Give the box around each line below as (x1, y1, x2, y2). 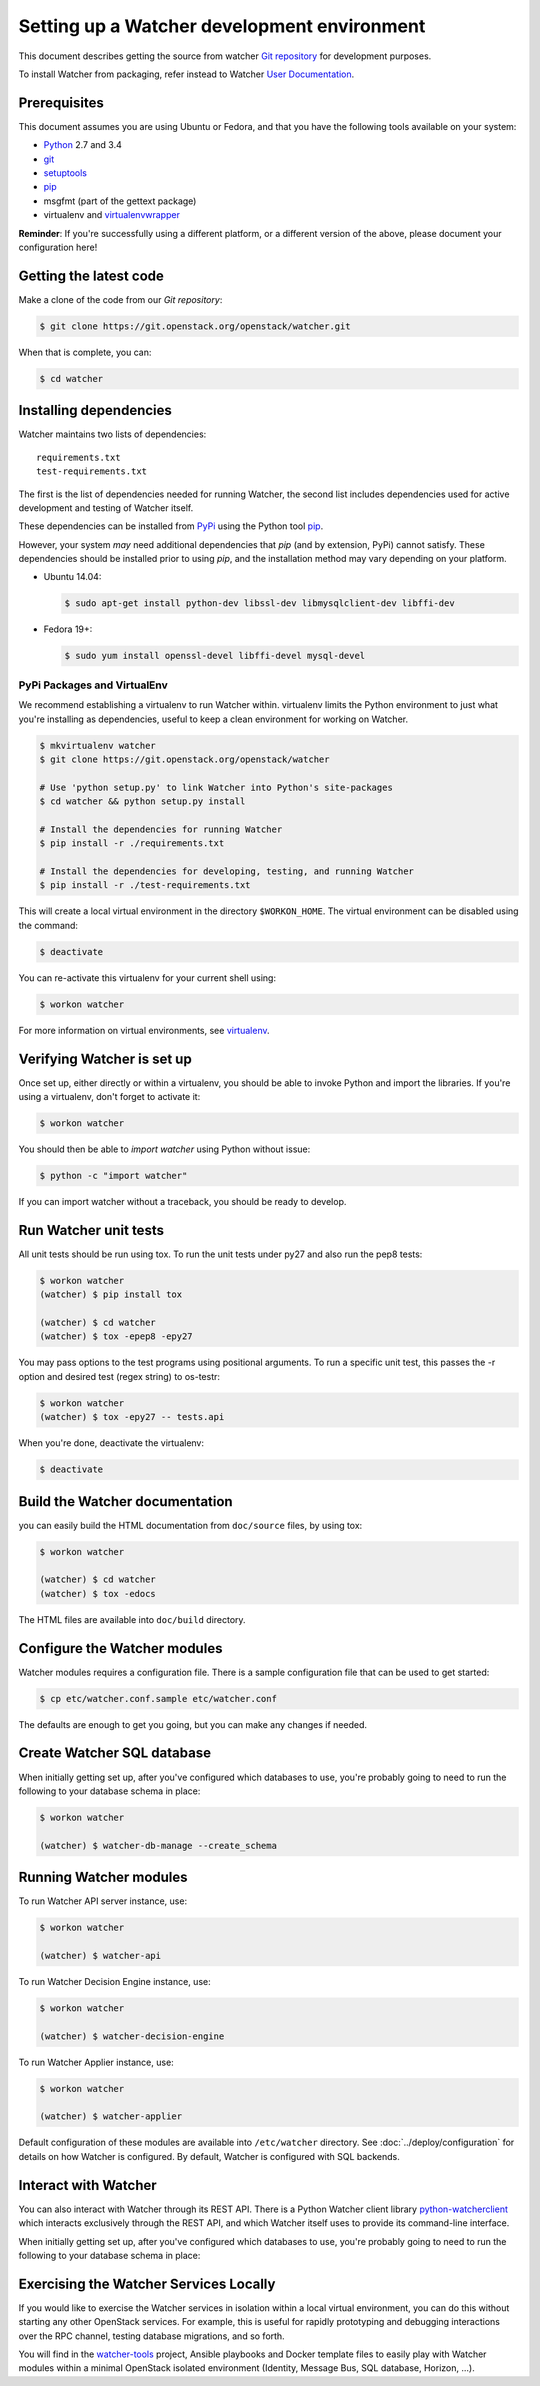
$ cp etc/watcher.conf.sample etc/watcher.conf (39, 1693, 277, 1704)
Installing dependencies (18, 402, 172, 419)
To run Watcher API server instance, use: (18, 1895, 188, 1907)
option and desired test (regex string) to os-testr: (18, 1370, 220, 1382)
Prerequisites (18, 94, 104, 111)
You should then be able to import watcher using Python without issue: (18, 1143, 311, 1155)
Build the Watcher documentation (18, 1493, 234, 1510)
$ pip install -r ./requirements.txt (39, 838, 225, 849)
